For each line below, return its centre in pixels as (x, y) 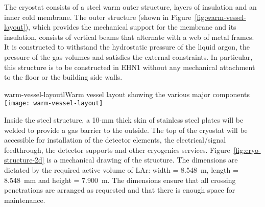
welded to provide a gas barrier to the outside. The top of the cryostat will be (126, 130)
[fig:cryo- (247, 149)
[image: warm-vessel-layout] (54, 103)
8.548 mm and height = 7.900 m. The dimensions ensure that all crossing (120, 180)
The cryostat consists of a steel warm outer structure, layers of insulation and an (130, 7)
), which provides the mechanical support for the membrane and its (131, 27)
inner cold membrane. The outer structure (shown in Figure (98, 17)
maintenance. (25, 200)
